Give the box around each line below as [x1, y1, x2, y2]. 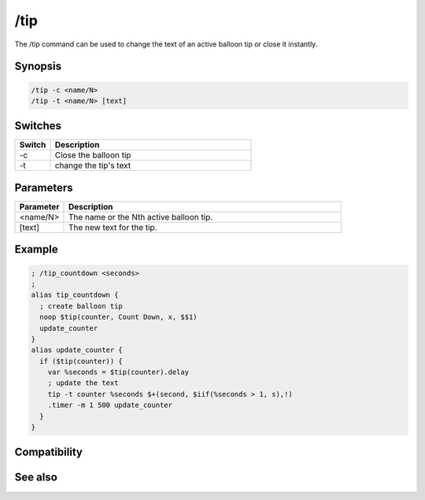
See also [14, 471, 58, 484]
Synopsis [14, 60, 62, 73]
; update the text [47, 379, 119, 387]
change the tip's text [54, 160, 131, 171]
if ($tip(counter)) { [39, 357, 124, 365]
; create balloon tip [39, 302, 124, 310]
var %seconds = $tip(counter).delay [47, 368, 189, 377]
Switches [14, 119, 62, 133]
